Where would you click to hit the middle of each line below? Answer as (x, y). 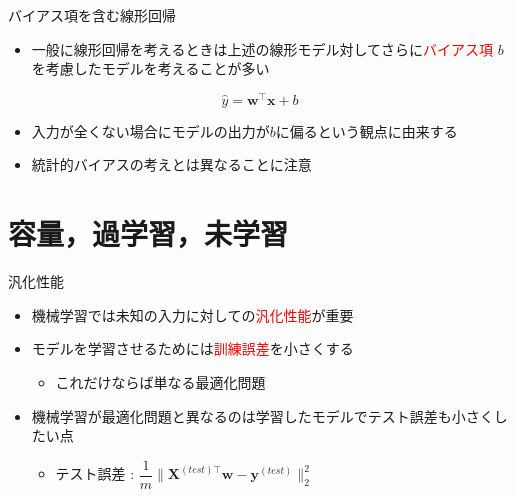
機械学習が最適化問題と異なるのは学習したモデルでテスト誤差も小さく (262, 415)
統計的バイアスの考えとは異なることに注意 (171, 164)
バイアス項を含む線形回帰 (92, 15)
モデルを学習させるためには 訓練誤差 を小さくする (192, 348)
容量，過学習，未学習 (148, 233)
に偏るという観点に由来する (366, 130)
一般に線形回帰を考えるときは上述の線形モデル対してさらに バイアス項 (262, 48)
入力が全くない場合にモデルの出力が (150, 130)
